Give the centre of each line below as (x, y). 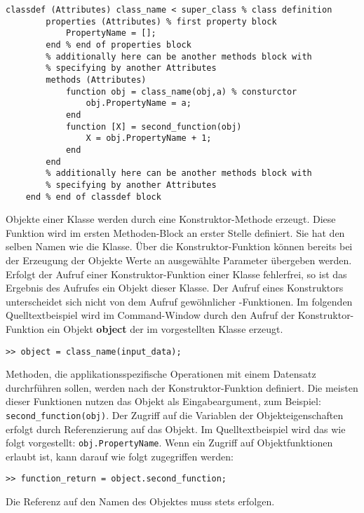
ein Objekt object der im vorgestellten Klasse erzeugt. (165, 328)
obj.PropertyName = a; (139, 103)
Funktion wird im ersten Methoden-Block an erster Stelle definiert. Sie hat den (175, 232)
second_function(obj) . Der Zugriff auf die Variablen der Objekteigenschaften (175, 415)
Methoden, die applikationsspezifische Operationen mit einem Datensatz (161, 374)
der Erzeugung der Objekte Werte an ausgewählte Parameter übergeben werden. (179, 260)
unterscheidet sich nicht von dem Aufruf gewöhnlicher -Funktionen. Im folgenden (179, 301)
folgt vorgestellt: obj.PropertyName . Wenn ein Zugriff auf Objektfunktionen (169, 443)
